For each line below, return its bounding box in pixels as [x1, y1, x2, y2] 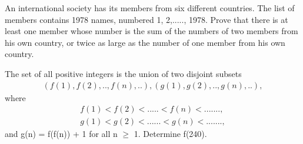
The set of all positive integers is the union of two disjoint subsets [5, 67, 242, 79]
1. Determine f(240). [134, 128, 207, 140]
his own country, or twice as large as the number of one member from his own [5, 36, 285, 48]
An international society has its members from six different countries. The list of [5, 2, 295, 14]
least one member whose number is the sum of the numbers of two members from [5, 25, 298, 37]
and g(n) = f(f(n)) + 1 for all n [5, 128, 118, 140]
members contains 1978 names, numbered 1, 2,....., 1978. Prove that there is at [5, 13, 288, 25]
